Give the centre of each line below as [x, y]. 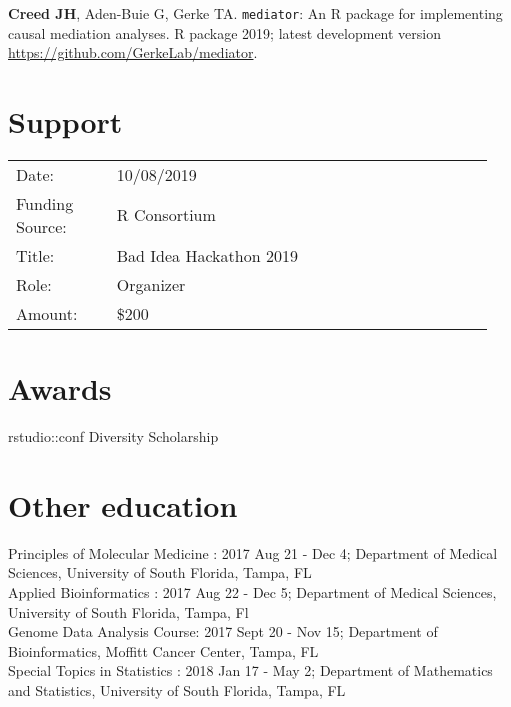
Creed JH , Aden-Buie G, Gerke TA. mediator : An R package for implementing [255, 13]
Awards [60, 388]
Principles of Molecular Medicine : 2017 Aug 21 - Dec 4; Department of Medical [253, 552]
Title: [35, 255]
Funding [45, 203]
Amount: [47, 313]
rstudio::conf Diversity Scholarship [113, 436]
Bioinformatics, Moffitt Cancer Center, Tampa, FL [163, 650]
